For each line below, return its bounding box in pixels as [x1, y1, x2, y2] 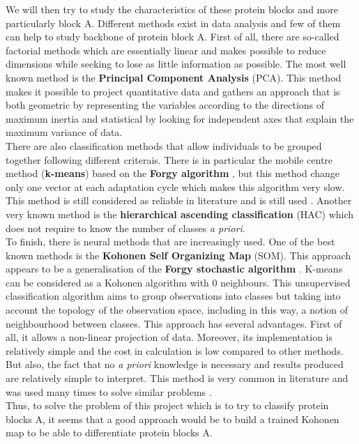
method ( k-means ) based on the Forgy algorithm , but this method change [6, 166, 340, 181]
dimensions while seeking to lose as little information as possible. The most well [6, 56, 346, 71]
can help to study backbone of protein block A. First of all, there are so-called [6, 29, 339, 44]
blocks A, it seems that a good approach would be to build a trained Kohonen [6, 411, 339, 426]
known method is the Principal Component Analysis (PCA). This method [6, 70, 342, 84]
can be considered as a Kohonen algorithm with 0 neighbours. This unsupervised [6, 275, 351, 289]
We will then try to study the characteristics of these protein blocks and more [6, 2, 338, 16]
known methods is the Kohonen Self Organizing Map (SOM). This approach [6, 247, 351, 262]
